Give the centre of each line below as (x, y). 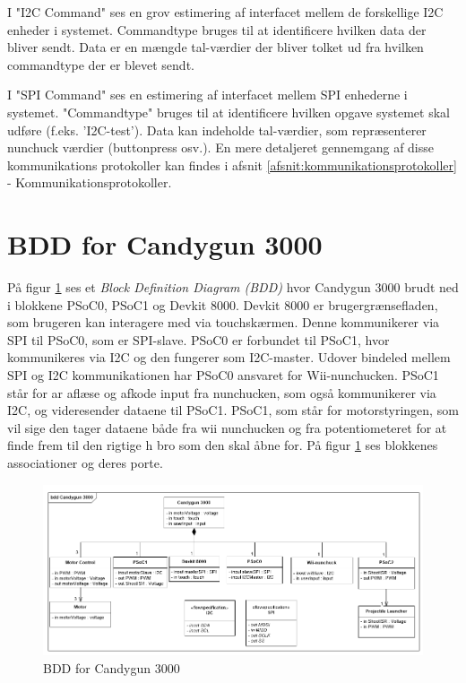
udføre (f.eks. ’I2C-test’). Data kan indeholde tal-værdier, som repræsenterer (217, 130)
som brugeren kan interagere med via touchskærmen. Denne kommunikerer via (224, 322)
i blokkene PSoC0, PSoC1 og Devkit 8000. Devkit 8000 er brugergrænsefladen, (223, 304)
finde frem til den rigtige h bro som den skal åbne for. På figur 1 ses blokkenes (223, 445)
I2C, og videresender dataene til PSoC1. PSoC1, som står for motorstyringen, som (233, 410)
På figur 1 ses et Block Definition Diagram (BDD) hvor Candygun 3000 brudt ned (233, 287)
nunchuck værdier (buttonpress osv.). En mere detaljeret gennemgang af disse (220, 147)
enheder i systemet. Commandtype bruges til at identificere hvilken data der (217, 29)
